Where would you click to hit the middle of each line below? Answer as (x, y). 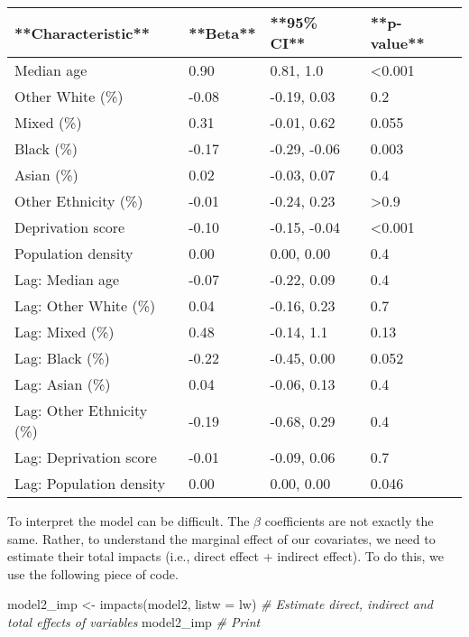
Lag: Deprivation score (86, 457)
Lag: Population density (90, 483)
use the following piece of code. (93, 573)
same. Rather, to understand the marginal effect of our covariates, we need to (221, 538)
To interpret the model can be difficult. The (129, 521)
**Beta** (222, 32)
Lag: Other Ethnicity (81, 410)
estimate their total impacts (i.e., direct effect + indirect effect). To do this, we (226, 556)
